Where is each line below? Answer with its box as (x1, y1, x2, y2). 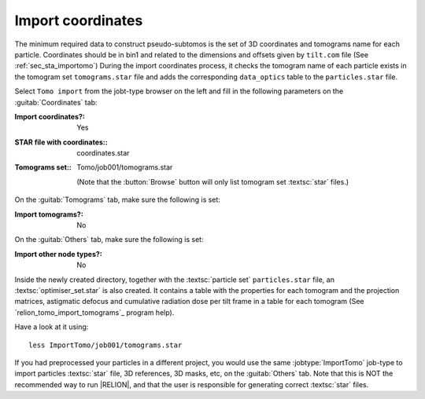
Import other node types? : (14, 249, 102, 258)
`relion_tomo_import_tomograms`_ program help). (14, 307, 175, 317)
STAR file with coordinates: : (14, 137, 108, 147)
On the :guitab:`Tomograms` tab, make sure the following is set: (14, 195, 220, 204)
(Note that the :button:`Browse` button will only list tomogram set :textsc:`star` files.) (76, 177, 349, 186)
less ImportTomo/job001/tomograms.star (28, 340, 183, 350)
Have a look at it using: (14, 322, 89, 331)
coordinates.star (76, 148, 130, 158)
